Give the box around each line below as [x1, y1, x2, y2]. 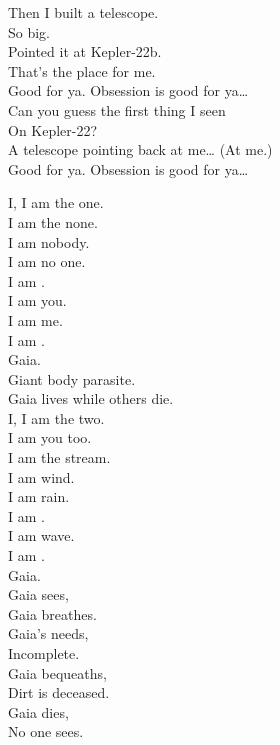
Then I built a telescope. [8, 2, 159, 22]
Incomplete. [8, 643, 80, 663]
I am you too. [8, 427, 92, 448]
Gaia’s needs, [8, 623, 89, 644]
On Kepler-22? [8, 119, 98, 140]
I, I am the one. [8, 192, 104, 213]
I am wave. [8, 525, 75, 546]
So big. [8, 21, 51, 42]
